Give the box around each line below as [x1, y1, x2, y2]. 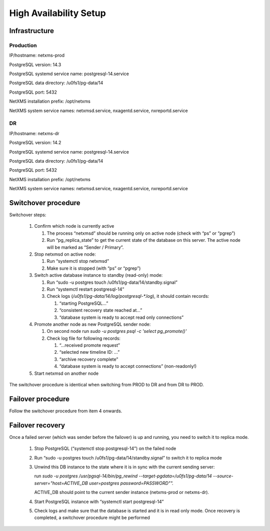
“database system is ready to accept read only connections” [59, 314, 184, 320]
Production [9, 42, 37, 49]
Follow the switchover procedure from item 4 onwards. [9, 408, 122, 414]
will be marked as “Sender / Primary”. [46, 244, 124, 250]
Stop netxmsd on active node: [34, 251, 96, 257]
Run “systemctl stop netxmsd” [46, 258, 109, 264]
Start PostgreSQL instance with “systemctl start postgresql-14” [34, 498, 164, 504]
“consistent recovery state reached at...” [59, 307, 142, 313]
